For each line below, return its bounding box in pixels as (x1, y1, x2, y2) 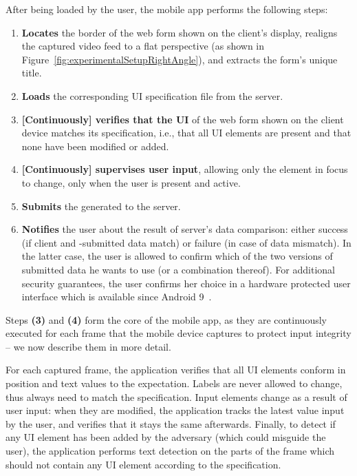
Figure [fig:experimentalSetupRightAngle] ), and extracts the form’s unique (21, 52, 338, 66)
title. (21, 65, 42, 80)
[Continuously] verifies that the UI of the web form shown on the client (21, 112, 344, 126)
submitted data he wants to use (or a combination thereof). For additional (21, 262, 335, 276)
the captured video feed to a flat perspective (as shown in (21, 39, 265, 53)
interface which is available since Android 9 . (21, 289, 212, 304)
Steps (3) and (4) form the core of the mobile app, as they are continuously (6, 312, 327, 327)
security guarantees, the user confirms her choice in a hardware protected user (21, 276, 351, 290)
